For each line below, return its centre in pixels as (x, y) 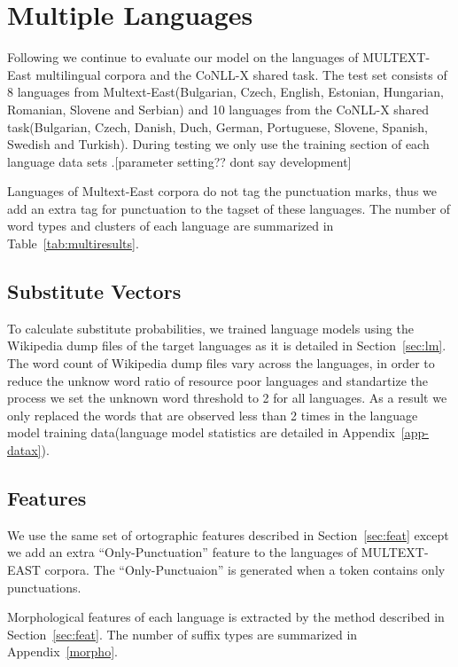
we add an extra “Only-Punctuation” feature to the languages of (182, 552)
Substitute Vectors (94, 291)
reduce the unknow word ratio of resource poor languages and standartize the (217, 380)
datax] (24, 450)
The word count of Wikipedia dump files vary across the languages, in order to (221, 363)
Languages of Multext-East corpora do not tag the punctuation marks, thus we (222, 191)
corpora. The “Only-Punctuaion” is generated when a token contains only (245, 569)
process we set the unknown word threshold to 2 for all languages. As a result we (227, 398)
